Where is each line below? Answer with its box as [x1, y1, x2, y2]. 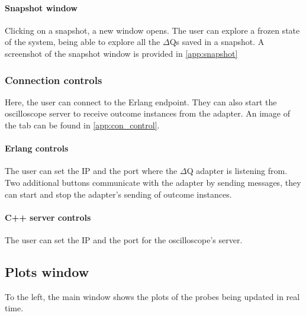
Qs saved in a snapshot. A [169, 36, 265, 48]
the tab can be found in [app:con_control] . [5, 118, 160, 131]
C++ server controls [5, 211, 91, 223]
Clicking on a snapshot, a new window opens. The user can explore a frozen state [5, 24, 300, 36]
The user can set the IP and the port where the [5, 165, 178, 177]
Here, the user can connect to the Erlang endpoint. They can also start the [5, 95, 277, 108]
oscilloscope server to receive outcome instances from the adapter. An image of [5, 107, 290, 120]
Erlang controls [5, 142, 69, 154]
